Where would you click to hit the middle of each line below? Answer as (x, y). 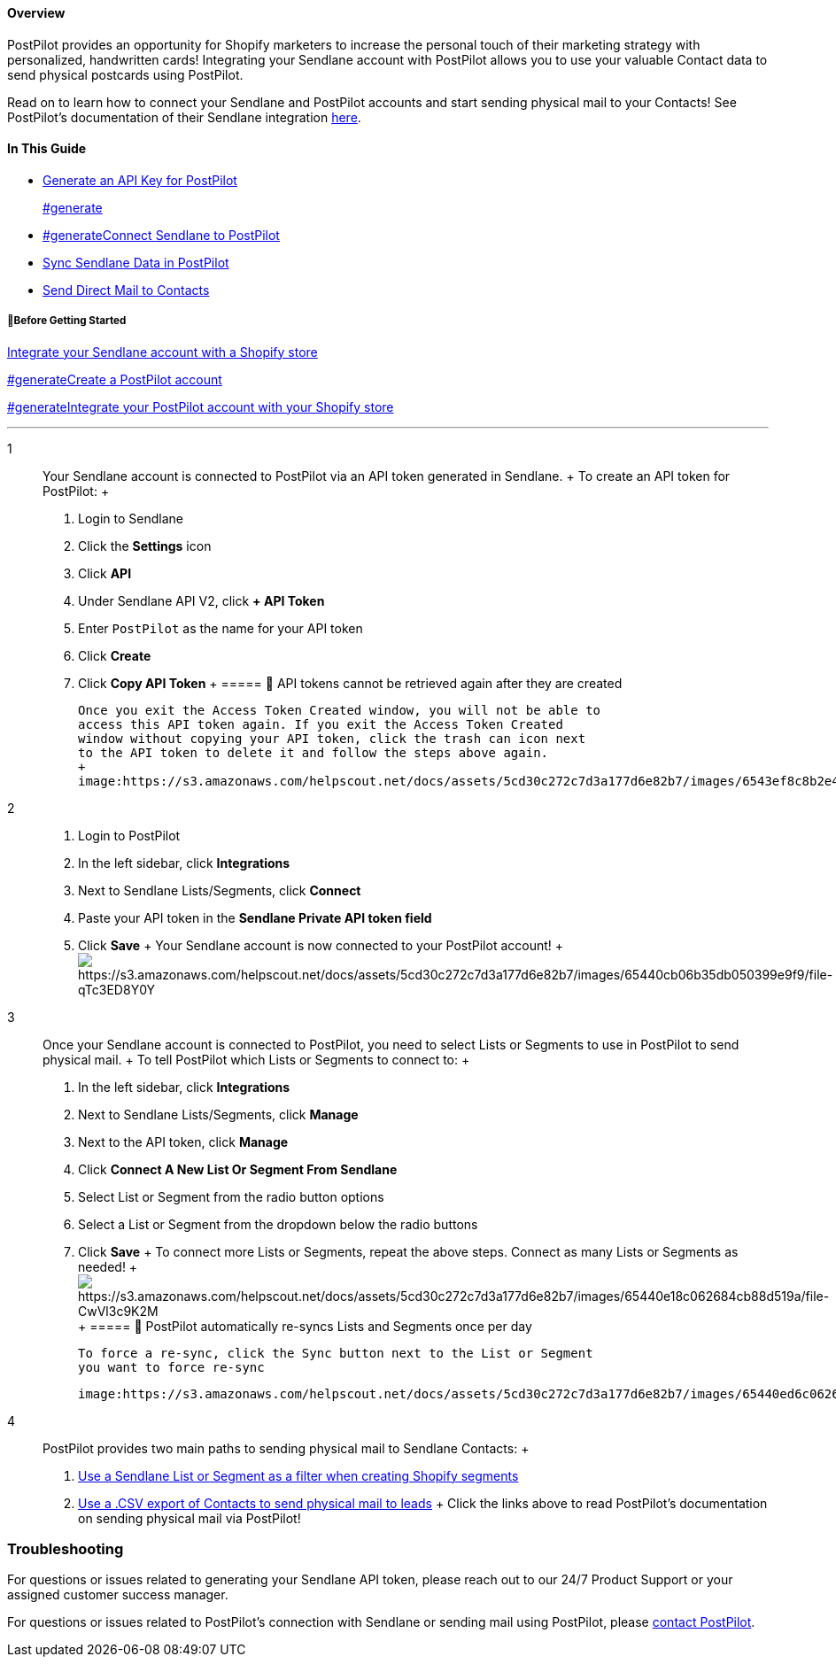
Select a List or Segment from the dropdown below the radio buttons (278, 1224)
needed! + (108, 1266)
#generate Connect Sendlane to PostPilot (161, 235)
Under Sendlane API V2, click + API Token (201, 600)
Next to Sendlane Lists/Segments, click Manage (218, 1114)
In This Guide (47, 149)
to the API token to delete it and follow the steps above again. (313, 752)
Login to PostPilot (129, 835)
